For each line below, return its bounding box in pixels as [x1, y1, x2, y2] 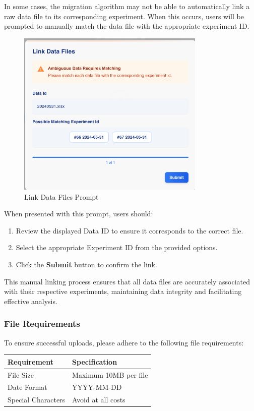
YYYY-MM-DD [72, 382, 122, 392]
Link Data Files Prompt [24, 191, 99, 202]
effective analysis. [4, 296, 57, 306]
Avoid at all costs [72, 394, 125, 405]
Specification [72, 356, 117, 367]
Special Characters [8, 394, 66, 405]
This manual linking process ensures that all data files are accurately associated [4, 276, 250, 286]
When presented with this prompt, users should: [4, 208, 153, 219]
